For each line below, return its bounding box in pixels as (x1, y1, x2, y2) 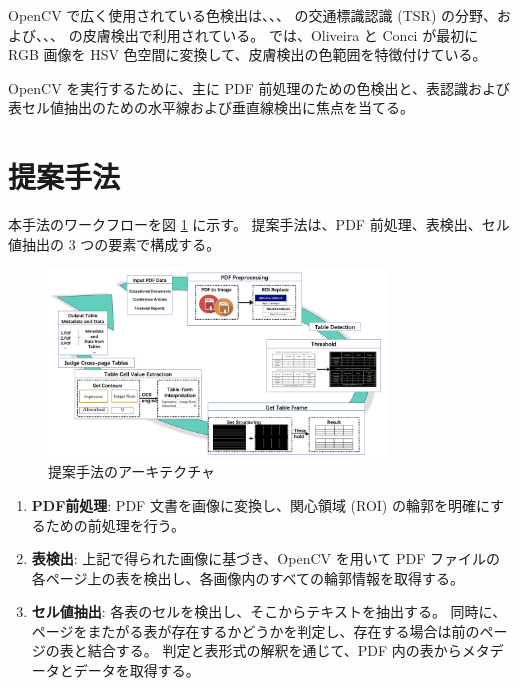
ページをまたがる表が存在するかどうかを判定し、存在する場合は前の (31, 620, 480, 641)
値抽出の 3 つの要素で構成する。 (8, 233, 221, 254)
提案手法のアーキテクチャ (48, 461, 216, 482)
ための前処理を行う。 (45, 514, 185, 535)
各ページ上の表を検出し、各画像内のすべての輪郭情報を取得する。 (31, 567, 464, 588)
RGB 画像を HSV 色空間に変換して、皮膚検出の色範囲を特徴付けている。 (8, 44, 487, 65)
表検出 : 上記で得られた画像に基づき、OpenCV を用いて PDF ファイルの (31, 548, 500, 569)
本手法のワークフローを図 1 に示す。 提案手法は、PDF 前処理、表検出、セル (8, 214, 510, 235)
